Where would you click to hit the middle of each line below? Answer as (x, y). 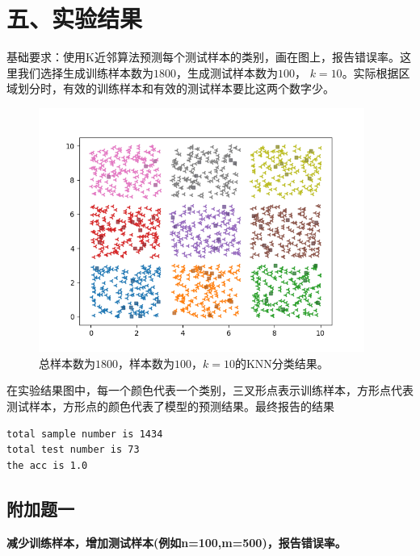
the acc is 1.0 (47, 465)
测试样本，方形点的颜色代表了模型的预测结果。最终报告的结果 (170, 406)
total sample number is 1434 (85, 434)
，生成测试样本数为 (227, 72)
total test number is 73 (73, 450)
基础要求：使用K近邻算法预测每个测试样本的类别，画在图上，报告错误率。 (203, 57)
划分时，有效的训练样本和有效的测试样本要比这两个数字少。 (176, 88)
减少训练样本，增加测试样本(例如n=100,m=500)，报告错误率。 (176, 542)
